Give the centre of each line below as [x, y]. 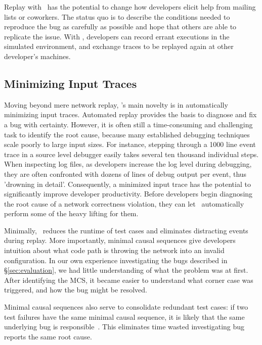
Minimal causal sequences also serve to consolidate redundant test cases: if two [126, 307]
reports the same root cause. [48, 336]
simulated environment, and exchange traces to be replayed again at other [119, 46]
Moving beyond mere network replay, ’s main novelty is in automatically [116, 104]
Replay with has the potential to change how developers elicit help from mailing [130, 7]
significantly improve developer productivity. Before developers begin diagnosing [128, 194]
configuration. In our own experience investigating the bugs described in [116, 260]
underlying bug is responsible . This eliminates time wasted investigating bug [124, 327]
